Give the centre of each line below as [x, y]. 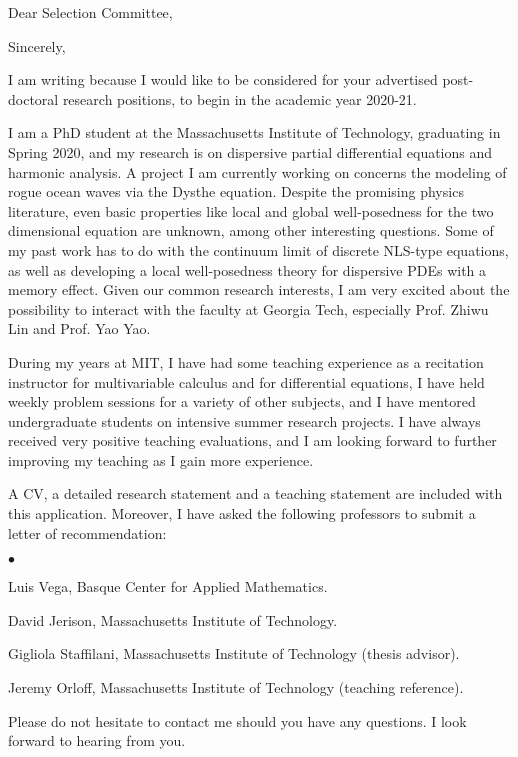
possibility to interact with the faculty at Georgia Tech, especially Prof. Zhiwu [248, 308]
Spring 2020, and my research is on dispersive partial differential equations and [250, 151]
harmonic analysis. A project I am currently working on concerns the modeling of [257, 171]
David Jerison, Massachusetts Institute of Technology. [173, 619]
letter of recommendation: [87, 532]
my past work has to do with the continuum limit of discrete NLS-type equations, [258, 249]
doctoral [33, 98]
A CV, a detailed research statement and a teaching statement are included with [255, 493]
